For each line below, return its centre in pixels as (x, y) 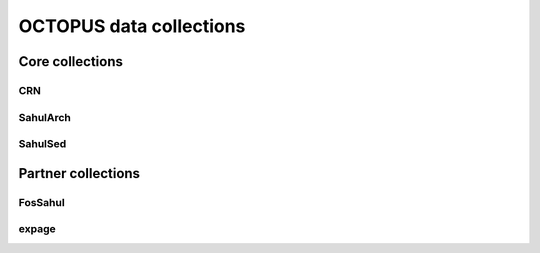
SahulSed (42, 144)
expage (37, 229)
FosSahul (41, 202)
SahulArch (45, 117)
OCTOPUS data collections (132, 26)
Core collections (71, 61)
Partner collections (79, 173)
